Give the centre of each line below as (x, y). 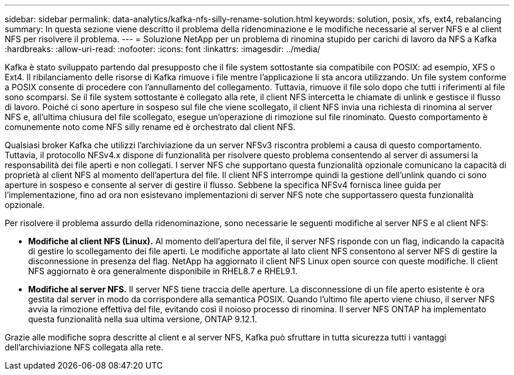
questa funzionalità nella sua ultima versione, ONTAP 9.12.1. (143, 319)
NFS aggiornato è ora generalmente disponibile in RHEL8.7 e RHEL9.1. (163, 271)
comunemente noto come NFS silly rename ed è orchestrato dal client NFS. (150, 127)
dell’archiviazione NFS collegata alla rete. (84, 347)
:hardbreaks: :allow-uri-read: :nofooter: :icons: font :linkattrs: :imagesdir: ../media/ (163, 49)
